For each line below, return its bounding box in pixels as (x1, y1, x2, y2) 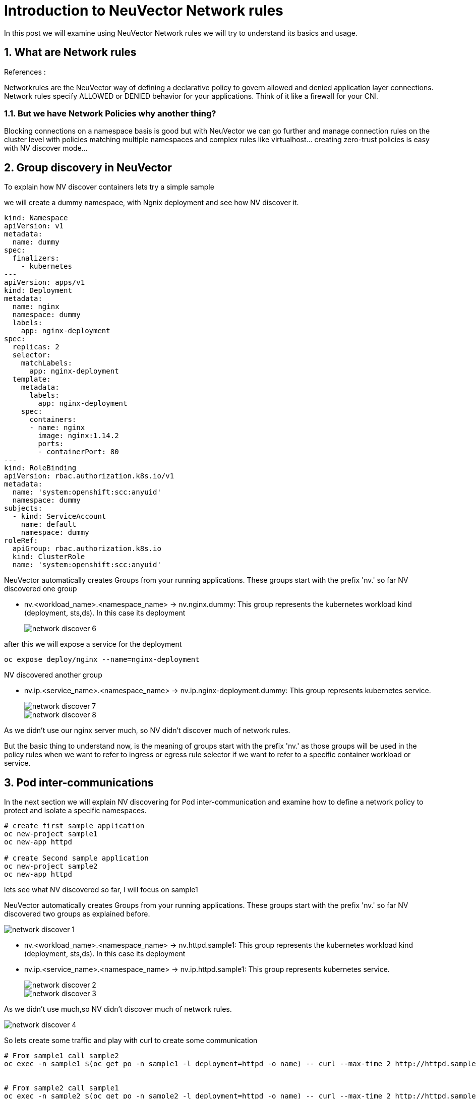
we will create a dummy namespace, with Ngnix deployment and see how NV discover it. (4, 198, 299, 207)
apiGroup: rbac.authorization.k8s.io (12, 544, 161, 553)
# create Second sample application (4, 854, 149, 863)
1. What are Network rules (4, 46, 137, 59)
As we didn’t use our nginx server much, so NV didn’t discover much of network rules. (4, 726, 290, 735)
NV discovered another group (4, 670, 102, 680)
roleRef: (4, 536, 38, 545)
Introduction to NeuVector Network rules (4, 2, 283, 19)
